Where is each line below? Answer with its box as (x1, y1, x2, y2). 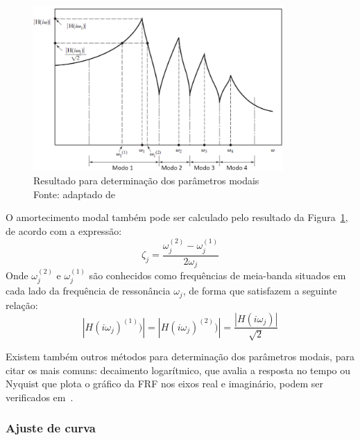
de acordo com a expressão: (6, 223, 122, 238)
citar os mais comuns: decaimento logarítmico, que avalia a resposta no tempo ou (6, 362, 351, 377)
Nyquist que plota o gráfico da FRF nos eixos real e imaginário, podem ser (6, 376, 323, 391)
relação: (6, 297, 38, 312)
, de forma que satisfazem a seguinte (182, 283, 337, 298)
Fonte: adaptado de (33, 186, 116, 201)
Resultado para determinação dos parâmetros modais (33, 173, 259, 188)
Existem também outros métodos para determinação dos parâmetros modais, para (6, 349, 354, 363)
